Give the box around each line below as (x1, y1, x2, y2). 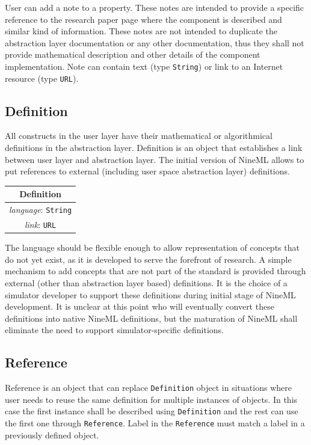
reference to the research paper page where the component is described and (5, 13, 282, 25)
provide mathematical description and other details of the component (5, 48, 260, 61)
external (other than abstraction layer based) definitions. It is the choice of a (5, 277, 288, 289)
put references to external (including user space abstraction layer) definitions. (5, 165, 290, 177)
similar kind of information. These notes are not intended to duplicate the (5, 25, 278, 37)
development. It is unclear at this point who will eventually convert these (5, 300, 274, 313)
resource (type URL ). (5, 72, 79, 84)
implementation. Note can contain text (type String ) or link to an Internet (5, 60, 283, 72)
